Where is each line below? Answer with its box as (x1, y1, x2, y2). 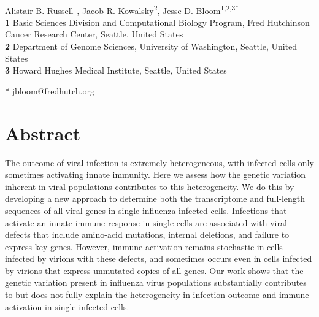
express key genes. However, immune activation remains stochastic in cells (5, 240, 283, 253)
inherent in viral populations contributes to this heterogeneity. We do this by (5, 180, 294, 193)
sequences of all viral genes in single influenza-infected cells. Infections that (5, 204, 287, 216)
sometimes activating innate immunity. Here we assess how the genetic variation (5, 168, 306, 181)
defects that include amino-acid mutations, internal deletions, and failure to (5, 228, 290, 241)
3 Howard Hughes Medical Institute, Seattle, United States (5, 64, 227, 77)
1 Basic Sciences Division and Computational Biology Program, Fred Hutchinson (5, 15, 310, 28)
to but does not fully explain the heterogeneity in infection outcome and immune (5, 288, 309, 301)
